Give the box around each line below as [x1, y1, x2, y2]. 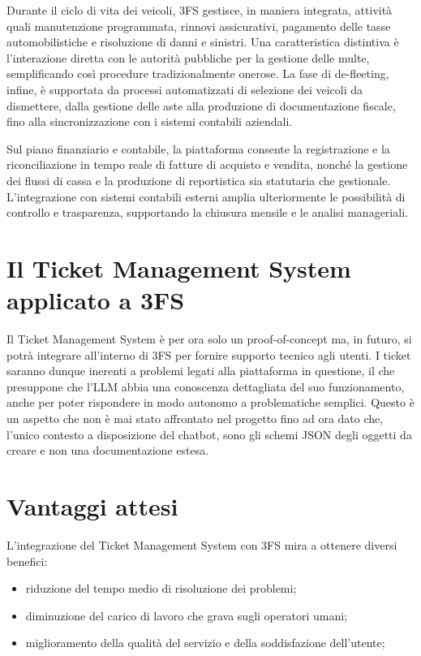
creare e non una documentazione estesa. [6, 442, 209, 459]
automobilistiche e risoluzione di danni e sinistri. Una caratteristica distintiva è [6, 33, 399, 50]
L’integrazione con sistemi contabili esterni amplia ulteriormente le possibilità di [6, 188, 406, 205]
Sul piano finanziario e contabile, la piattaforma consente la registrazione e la [6, 140, 390, 157]
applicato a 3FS [6, 283, 185, 317]
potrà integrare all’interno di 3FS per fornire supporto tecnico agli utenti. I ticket [6, 346, 411, 363]
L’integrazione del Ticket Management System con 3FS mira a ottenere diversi [6, 536, 397, 553]
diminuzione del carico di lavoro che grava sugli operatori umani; [25, 606, 347, 624]
